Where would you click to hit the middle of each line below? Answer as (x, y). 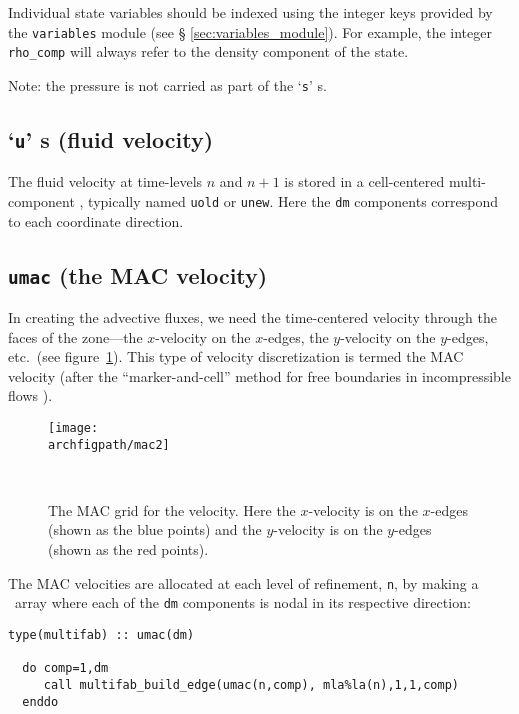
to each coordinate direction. (96, 220)
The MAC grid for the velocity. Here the (172, 509)
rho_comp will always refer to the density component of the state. (208, 51)
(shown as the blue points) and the (155, 529)
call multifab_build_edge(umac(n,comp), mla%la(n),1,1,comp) (251, 684)
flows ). (30, 395)
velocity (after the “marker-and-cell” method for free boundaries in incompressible (259, 375)
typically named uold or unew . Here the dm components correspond (293, 200)
